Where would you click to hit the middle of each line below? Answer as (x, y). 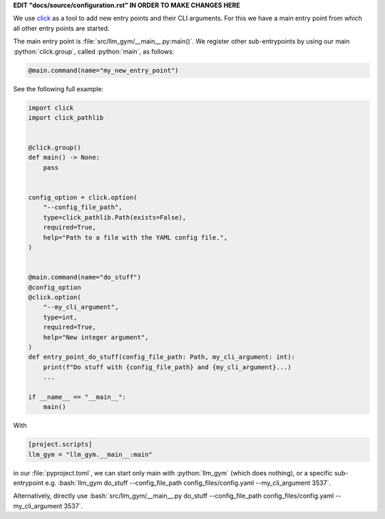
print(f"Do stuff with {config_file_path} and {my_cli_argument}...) (167, 367)
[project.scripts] (60, 445)
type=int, (60, 317)
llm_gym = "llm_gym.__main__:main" (90, 454)
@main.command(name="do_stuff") (85, 277)
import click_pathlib (66, 117)
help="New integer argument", (96, 337)
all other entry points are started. (61, 28)
